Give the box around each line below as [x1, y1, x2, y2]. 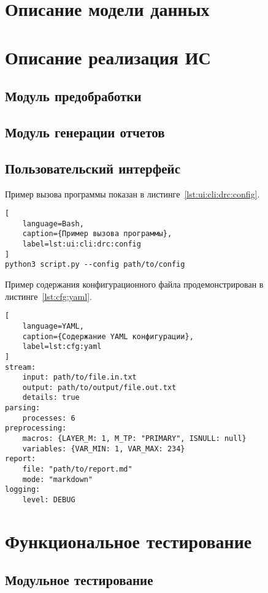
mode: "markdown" [22, 475, 93, 484]
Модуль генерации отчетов [5, 122, 165, 141]
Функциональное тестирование [5, 528, 252, 553]
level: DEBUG [22, 495, 75, 505]
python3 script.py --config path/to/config [5, 260, 185, 269]
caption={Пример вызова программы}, [22, 229, 172, 239]
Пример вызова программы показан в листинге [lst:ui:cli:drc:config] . [5, 187, 260, 200]
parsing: [5, 404, 40, 413]
